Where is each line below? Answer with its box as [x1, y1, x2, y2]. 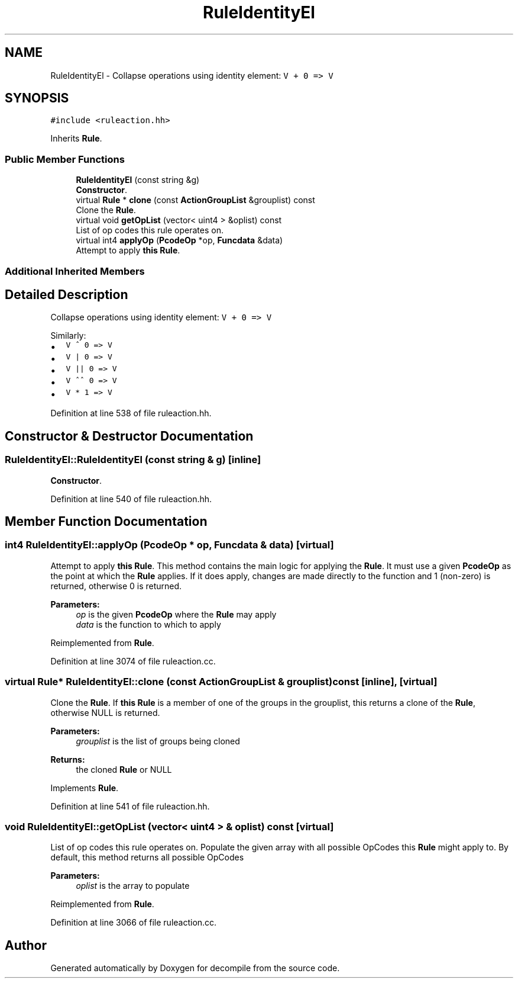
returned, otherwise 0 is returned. [50, 580, 182, 591]
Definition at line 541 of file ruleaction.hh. [50, 801, 210, 811]
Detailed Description [5, 287, 128, 302]
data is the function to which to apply [76, 619, 221, 629]
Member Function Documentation [5, 514, 208, 529]
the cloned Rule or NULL [76, 764, 172, 775]
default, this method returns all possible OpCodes [50, 852, 244, 863]
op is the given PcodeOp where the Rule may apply [76, 609, 277, 619]
